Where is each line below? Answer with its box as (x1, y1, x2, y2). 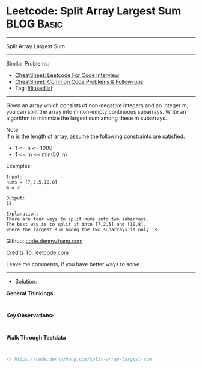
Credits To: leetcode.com (6, 249, 69, 256)
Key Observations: (6, 311, 54, 319)
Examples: (6, 162, 32, 169)
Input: (6, 173, 23, 180)
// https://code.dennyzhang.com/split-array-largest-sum (6, 356, 152, 362)
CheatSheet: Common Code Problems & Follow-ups (14, 78, 144, 85)
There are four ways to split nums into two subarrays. (6, 216, 149, 222)
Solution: (14, 278, 37, 285)
